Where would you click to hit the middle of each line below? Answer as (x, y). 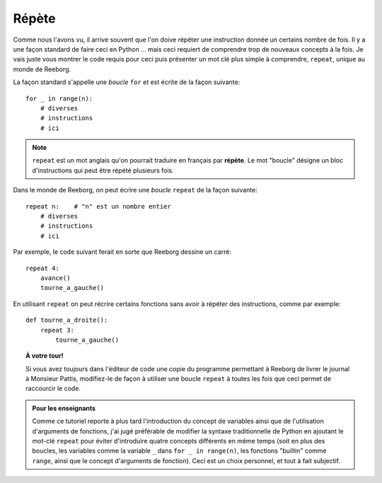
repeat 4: (42, 268)
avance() (55, 278)
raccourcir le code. (53, 388)
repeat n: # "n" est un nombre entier (98, 206)
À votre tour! (45, 356)
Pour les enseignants (64, 408)
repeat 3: (57, 330)
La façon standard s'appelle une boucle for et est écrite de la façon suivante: (127, 82)
